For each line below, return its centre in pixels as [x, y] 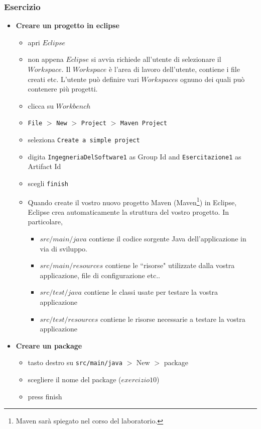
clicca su [41, 105]
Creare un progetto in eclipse [68, 25]
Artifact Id [44, 166]
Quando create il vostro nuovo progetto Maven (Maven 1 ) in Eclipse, [132, 201]
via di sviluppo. [64, 248]
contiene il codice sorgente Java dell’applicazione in [168, 239]
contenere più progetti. [63, 89]
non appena [46, 59]
